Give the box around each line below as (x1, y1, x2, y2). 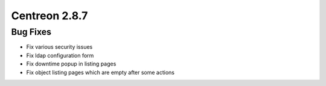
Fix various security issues (26, 43, 93, 51)
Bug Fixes (11, 26, 51, 37)
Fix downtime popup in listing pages (26, 60, 117, 67)
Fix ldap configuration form (26, 52, 94, 59)
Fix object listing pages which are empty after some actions (26, 69, 175, 76)
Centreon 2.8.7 (11, 9, 88, 22)
